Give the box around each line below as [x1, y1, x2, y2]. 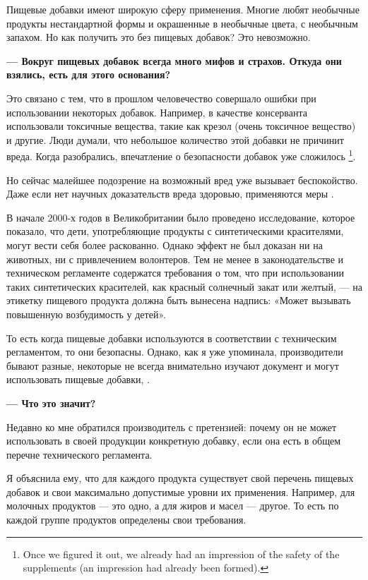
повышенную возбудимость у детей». [6, 306, 166, 321]
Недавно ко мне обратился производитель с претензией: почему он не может [6, 419, 337, 434]
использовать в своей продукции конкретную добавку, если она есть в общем [6, 433, 341, 448]
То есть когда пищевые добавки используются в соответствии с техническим [6, 330, 337, 345]
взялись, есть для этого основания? [6, 67, 171, 82]
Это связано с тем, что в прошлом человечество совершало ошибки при [6, 90, 316, 105]
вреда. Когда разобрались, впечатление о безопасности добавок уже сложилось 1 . [6, 147, 356, 163]
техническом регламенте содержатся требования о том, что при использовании [6, 265, 344, 280]
